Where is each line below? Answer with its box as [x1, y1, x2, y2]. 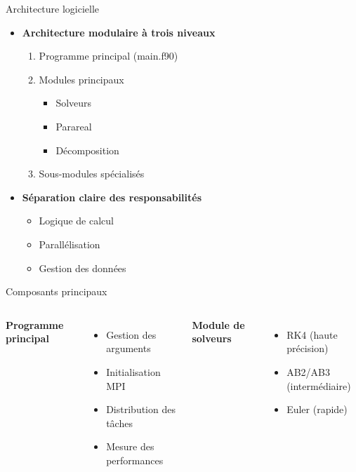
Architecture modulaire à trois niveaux [22, 25, 216, 39]
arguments [106, 341, 151, 356]
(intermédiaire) [286, 378, 351, 393]
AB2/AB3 [286, 364, 330, 379]
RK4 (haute [286, 327, 338, 342]
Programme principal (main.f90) [39, 48, 178, 63]
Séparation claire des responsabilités [22, 189, 202, 204]
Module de [192, 317, 245, 332]
